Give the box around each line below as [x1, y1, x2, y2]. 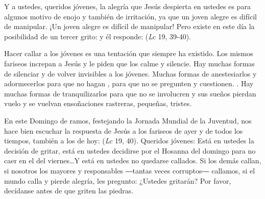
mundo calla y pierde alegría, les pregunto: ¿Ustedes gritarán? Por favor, [4, 175, 231, 186]
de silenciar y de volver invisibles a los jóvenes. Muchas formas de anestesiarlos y [4, 68, 257, 79]
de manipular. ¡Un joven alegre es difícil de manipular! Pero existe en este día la [4, 21, 255, 32]
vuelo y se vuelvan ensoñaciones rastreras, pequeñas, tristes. [4, 98, 192, 109]
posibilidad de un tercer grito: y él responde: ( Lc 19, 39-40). [4, 31, 191, 41]
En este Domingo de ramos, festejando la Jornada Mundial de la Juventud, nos [4, 115, 252, 126]
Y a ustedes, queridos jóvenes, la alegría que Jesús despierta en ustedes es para [4, 1, 251, 11]
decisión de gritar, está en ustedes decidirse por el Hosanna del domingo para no [4, 145, 256, 156]
